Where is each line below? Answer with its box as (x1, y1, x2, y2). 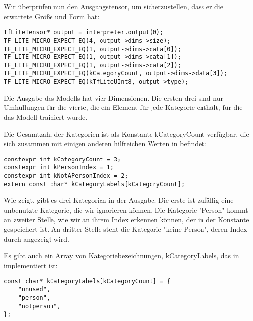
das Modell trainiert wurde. (4, 111, 88, 122)
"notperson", (18, 302, 61, 310)
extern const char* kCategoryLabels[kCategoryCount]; (4, 180, 185, 188)
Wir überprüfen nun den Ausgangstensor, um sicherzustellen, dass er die (4, 1, 223, 11)
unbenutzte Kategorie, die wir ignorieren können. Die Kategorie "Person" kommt (4, 204, 248, 214)
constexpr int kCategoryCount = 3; (4, 156, 121, 163)
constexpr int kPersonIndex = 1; (4, 164, 114, 171)
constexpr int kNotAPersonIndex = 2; (4, 172, 128, 180)
